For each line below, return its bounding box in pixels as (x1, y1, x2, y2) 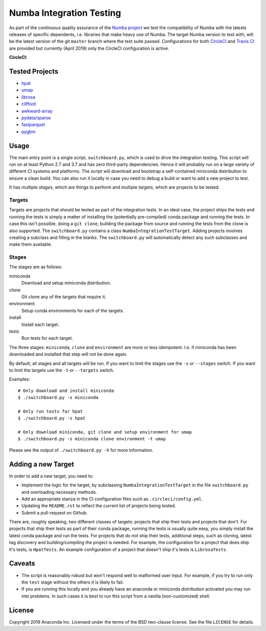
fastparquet (21, 121, 45, 128)
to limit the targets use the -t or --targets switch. (9, 367, 114, 373)
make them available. (9, 241, 52, 247)
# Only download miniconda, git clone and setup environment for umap (18, 430, 192, 435)
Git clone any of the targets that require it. (21, 294, 106, 300)
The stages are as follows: (9, 264, 63, 270)
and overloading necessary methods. (21, 489, 97, 495)
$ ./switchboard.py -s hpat (18, 415, 86, 421)
